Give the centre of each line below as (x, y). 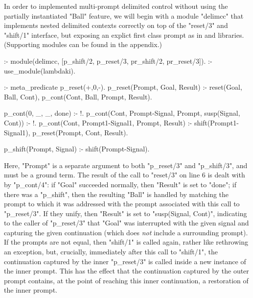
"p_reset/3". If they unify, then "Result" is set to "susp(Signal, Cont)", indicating (126, 213)
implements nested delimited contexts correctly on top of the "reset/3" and (116, 25)
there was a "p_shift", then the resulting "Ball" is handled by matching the (116, 194)
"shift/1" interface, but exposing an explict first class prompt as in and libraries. (124, 35)
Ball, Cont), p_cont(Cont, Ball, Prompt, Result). (78, 96)
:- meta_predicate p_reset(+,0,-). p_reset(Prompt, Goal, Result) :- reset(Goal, (123, 87)
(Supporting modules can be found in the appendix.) (83, 44)
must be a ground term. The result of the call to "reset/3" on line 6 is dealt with (125, 175)
